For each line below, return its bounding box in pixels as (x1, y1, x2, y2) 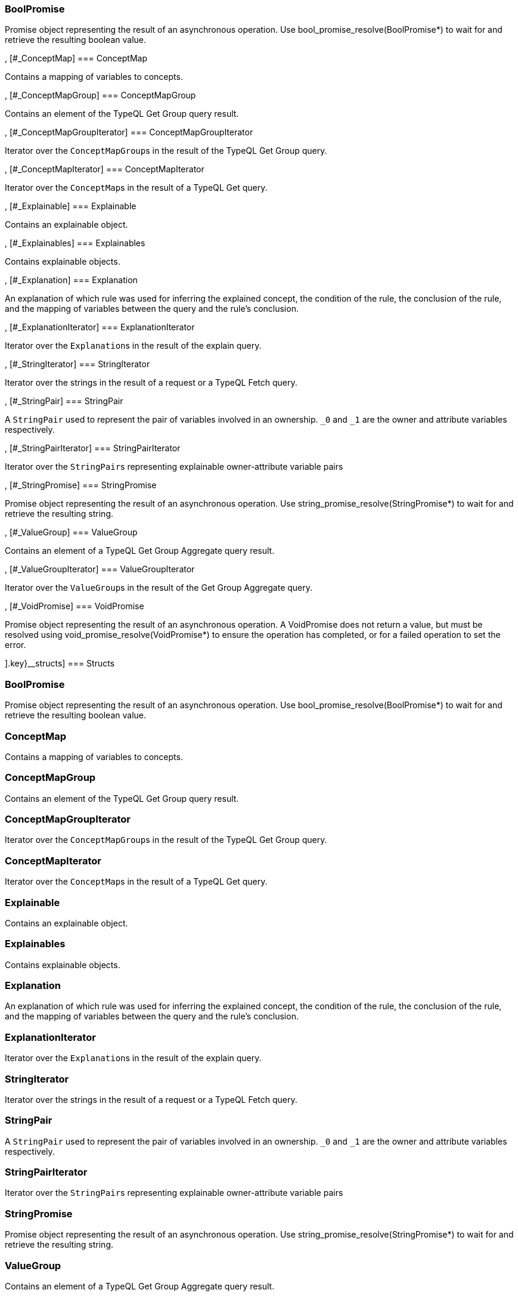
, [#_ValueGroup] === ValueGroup (5, 527, 138, 538)
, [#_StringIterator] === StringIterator (5, 359, 150, 370)
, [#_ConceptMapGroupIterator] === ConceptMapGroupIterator (5, 127, 253, 138)
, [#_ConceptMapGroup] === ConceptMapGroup (5, 90, 196, 101)
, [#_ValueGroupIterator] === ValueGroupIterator (5, 564, 195, 575)
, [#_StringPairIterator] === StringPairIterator (5, 443, 181, 454)
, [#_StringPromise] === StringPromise (5, 480, 157, 491)
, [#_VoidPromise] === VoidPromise (5, 601, 144, 612)
